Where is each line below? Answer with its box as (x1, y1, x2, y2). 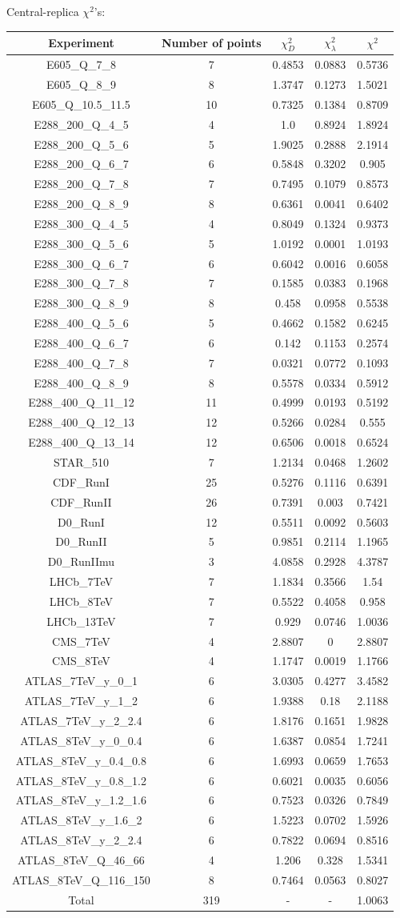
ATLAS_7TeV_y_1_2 (24, 692, 138, 709)
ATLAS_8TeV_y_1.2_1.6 (15, 792, 147, 808)
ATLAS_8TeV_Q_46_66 (18, 851, 145, 868)
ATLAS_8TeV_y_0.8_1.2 (15, 772, 147, 788)
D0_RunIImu (47, 553, 115, 570)
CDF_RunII (50, 493, 112, 510)
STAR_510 (53, 454, 109, 471)
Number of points (161, 34, 262, 51)
